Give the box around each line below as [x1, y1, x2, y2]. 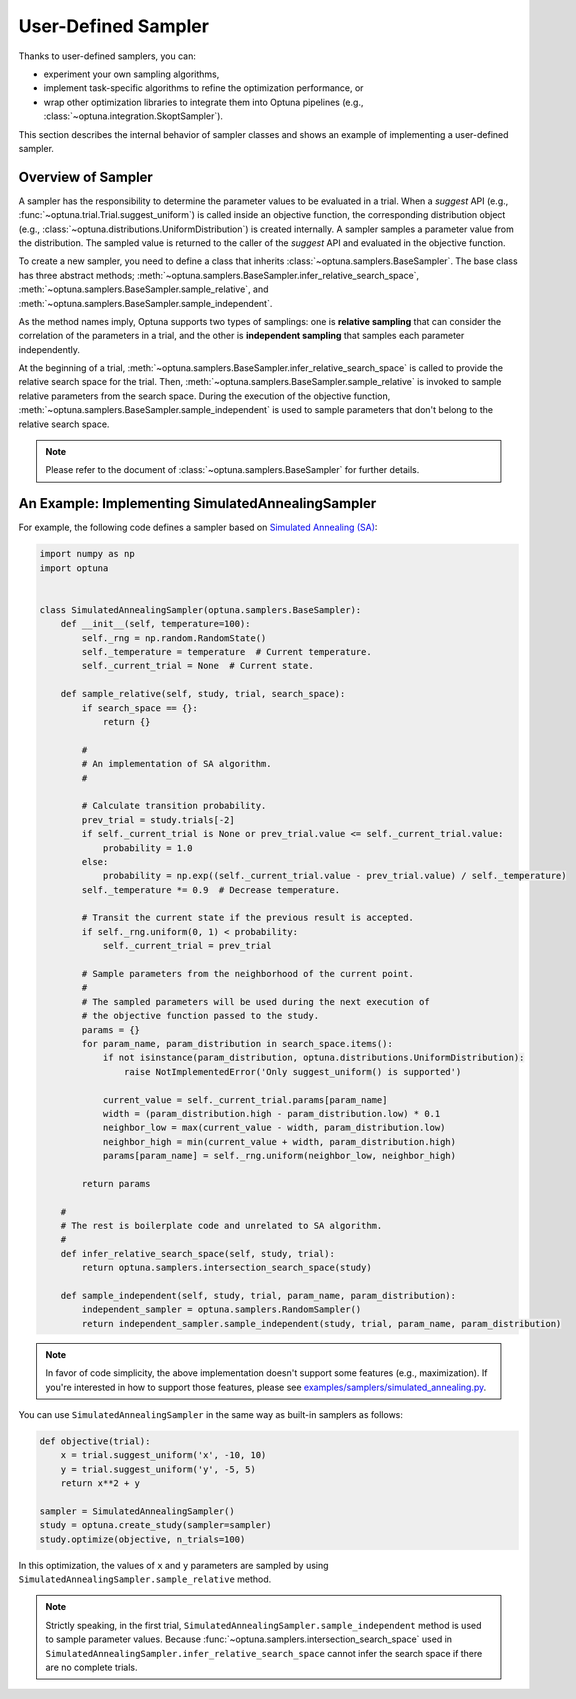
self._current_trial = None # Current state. [81, 660, 314, 672]
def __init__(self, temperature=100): [60, 618, 251, 630]
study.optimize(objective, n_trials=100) [39, 1533, 246, 1545]
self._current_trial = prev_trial [102, 940, 272, 952]
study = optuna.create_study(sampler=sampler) [39, 1520, 272, 1531]
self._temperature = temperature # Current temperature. [81, 646, 372, 658]
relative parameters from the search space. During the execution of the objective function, [18, 390, 391, 402]
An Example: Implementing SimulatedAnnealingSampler [18, 495, 377, 512]
